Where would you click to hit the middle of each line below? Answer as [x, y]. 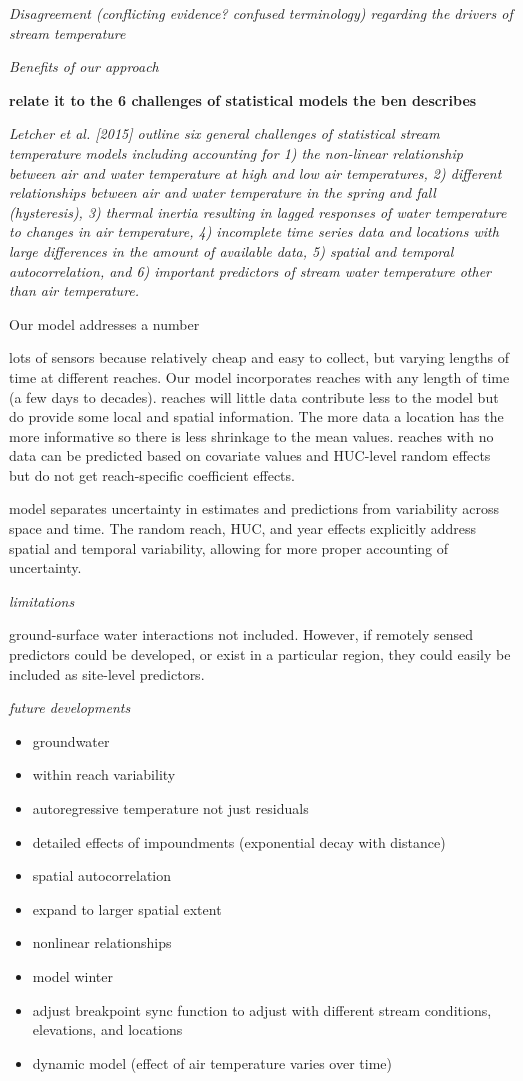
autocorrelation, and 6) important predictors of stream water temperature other [250, 270]
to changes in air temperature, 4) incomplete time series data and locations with [254, 231]
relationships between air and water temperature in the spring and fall [222, 192]
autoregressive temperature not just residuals [170, 808]
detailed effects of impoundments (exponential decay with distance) [239, 841]
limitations [42, 600]
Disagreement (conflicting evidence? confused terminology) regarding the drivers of [261, 13]
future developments [70, 707]
